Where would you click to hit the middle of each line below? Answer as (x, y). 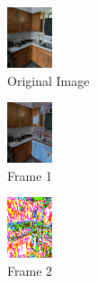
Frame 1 (30, 175)
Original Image (48, 80)
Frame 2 (30, 270)
